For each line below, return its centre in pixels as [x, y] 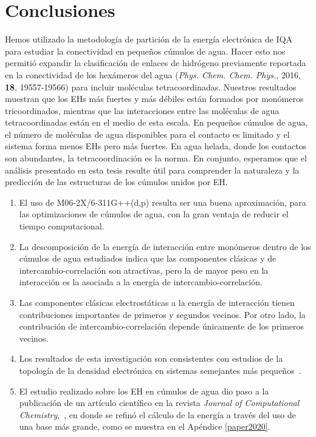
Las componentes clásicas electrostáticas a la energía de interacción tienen [157, 302]
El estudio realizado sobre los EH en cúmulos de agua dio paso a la [144, 391]
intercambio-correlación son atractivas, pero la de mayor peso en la [144, 270]
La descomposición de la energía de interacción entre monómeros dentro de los [165, 246]
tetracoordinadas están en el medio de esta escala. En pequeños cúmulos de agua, [156, 122]
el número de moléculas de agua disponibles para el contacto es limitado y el [147, 134]
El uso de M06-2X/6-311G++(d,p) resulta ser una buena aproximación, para [163, 202]
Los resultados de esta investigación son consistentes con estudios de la [151, 358]
